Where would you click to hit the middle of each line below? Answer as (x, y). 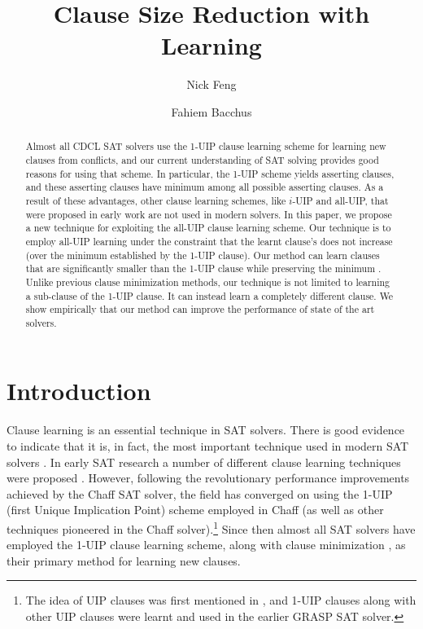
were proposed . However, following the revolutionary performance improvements (208, 478)
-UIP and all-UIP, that (340, 200)
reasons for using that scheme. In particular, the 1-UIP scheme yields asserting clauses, (210, 173)
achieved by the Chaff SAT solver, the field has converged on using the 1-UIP (200, 493)
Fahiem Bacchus (211, 111)
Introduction (79, 391)
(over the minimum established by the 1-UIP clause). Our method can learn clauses (203, 255)
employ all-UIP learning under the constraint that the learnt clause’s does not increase (209, 241)
